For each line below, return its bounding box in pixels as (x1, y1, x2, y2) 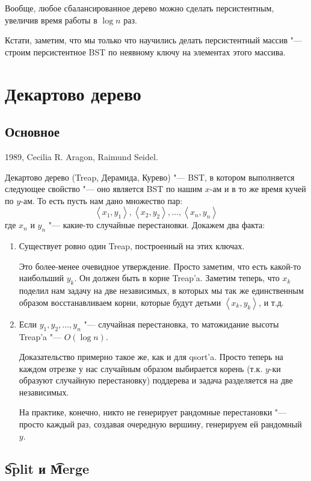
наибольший (19, 272, 64, 284)
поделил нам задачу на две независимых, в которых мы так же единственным (19, 284, 304, 297)
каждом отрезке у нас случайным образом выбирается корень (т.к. (19, 362, 263, 374)
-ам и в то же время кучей (209, 182, 306, 195)
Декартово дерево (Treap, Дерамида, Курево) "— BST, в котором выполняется (5, 170, 295, 183)
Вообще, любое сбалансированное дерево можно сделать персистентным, (5, 2, 274, 14)
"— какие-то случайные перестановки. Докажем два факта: (48, 219, 265, 231)
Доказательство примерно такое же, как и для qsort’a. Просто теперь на (19, 350, 283, 363)
